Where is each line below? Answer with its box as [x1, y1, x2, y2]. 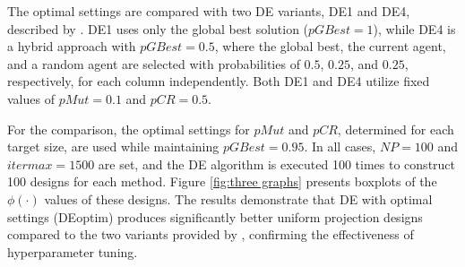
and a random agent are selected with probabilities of [7, 54, 300, 73]
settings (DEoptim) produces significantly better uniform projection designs [7, 207, 423, 226]
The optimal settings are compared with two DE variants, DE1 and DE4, [7, 2, 410, 20]
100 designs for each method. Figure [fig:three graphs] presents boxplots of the [7, 172, 437, 191]
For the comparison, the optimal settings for [7, 119, 250, 138]
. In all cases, [304, 137, 376, 156]
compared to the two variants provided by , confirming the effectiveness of [7, 225, 414, 244]
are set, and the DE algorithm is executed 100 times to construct [98, 154, 456, 173]
